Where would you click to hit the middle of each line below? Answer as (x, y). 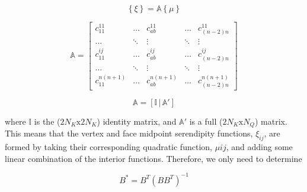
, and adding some (259, 147)
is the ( (47, 121)
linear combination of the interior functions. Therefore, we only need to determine (153, 158)
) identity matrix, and (137, 121)
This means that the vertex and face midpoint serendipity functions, (129, 133)
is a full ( (206, 121)
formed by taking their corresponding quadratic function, (108, 147)
